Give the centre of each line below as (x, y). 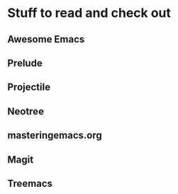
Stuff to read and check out (89, 13)
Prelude (25, 63)
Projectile (29, 87)
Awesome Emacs (46, 39)
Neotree (26, 111)
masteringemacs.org (55, 136)
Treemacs (30, 183)
